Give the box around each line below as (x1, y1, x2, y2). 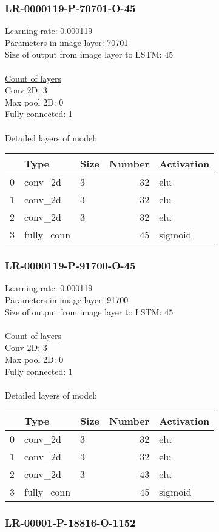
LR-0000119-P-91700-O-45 (5, 258, 136, 273)
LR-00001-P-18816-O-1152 (5, 515, 136, 530)
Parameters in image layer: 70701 (5, 36, 129, 49)
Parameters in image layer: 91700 (5, 293, 129, 306)
